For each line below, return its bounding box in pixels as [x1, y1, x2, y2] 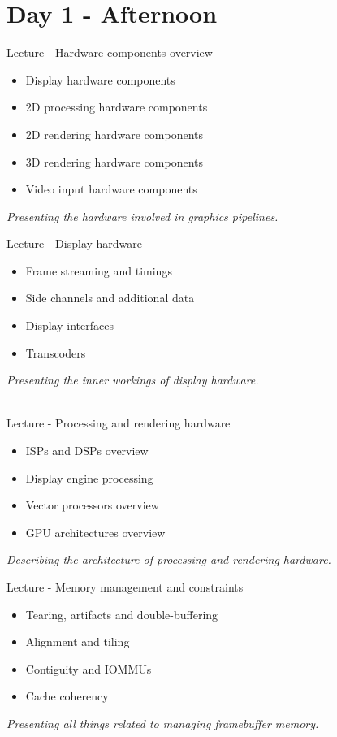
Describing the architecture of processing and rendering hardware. [6, 551, 331, 568]
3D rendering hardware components [25, 153, 204, 170]
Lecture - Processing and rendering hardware [6, 414, 231, 431]
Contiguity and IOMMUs [25, 660, 152, 677]
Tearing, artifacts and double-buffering [25, 605, 218, 622]
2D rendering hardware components [25, 125, 204, 142]
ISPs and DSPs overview [25, 442, 149, 459]
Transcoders [25, 344, 86, 361]
